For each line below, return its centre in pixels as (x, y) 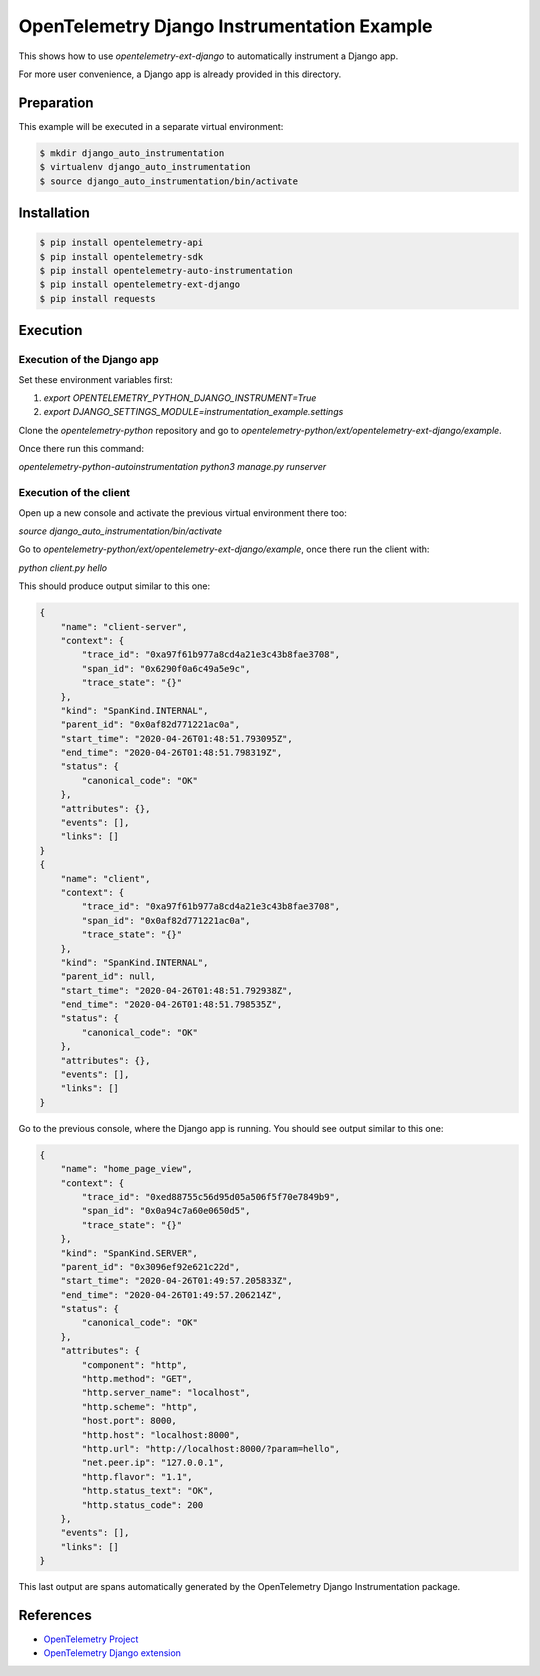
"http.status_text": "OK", (147, 1491)
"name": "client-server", (124, 626)
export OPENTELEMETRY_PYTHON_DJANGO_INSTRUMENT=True (180, 397)
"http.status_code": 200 (142, 1504)
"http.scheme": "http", (140, 1406)
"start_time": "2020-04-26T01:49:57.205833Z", (177, 1281)
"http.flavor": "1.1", (137, 1476)
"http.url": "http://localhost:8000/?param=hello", (211, 1448)
